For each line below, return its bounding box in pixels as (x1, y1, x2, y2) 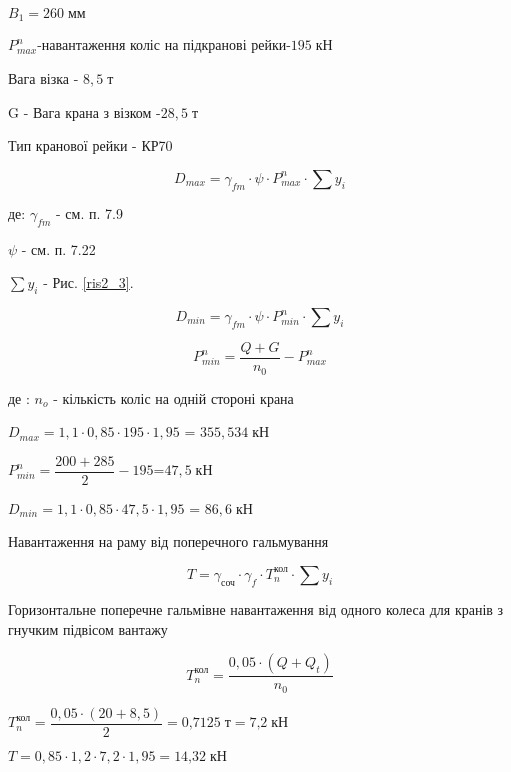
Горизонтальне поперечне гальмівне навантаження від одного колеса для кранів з (8, 598, 504, 619)
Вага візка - (8, 68, 79, 89)
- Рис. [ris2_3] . (43, 272, 134, 293)
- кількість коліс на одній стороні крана (53, 387, 294, 408)
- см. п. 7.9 (56, 202, 123, 223)
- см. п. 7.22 (21, 238, 96, 259)
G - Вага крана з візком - (8, 101, 161, 122)
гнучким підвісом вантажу (8, 618, 168, 639)
